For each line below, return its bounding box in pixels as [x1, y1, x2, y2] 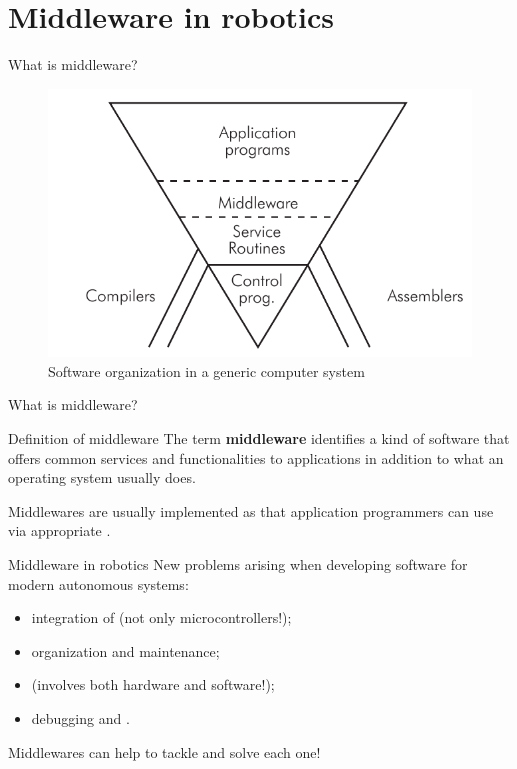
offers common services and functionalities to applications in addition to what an [8, 447, 504, 468]
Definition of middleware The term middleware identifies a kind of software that [8, 427, 510, 448]
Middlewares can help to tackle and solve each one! [8, 741, 321, 762]
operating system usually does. [8, 467, 196, 488]
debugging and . [31, 707, 130, 728]
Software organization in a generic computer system [48, 360, 365, 381]
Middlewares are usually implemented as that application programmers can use [8, 500, 494, 521]
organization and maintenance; [31, 640, 220, 661]
